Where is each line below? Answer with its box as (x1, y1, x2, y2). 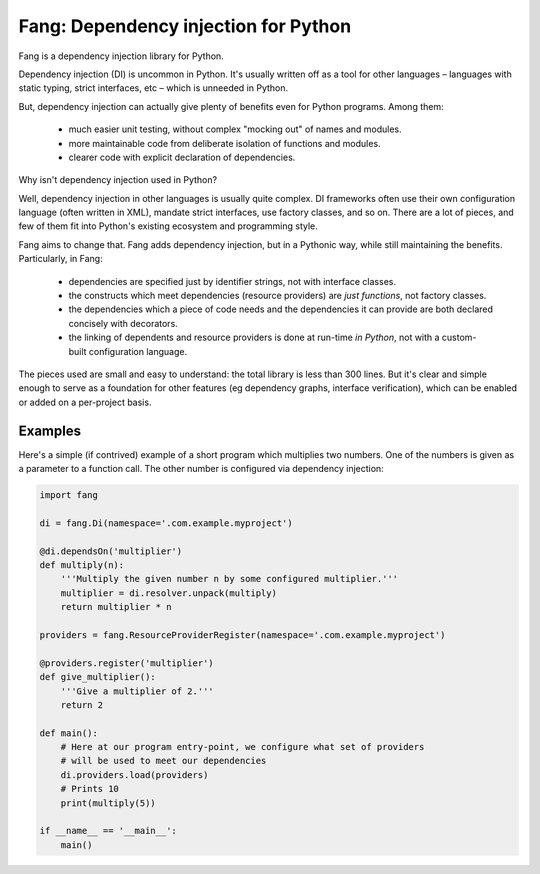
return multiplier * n (60, 601, 172, 613)
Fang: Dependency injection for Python (18, 15, 352, 37)
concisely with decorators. (68, 317, 179, 329)
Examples (18, 422, 82, 439)
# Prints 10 (60, 783, 120, 795)
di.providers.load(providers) (60, 769, 209, 780)
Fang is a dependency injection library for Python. (18, 50, 224, 62)
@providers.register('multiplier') (39, 657, 214, 669)
